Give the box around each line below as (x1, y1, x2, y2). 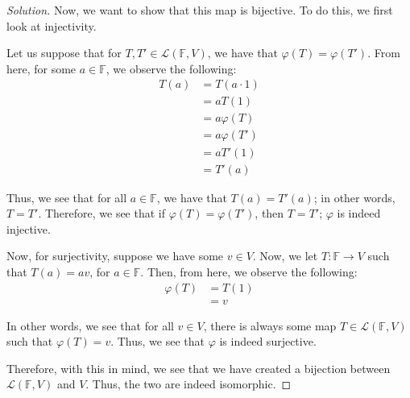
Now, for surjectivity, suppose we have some (6, 247, 224, 264)
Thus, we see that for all (6, 189, 127, 205)
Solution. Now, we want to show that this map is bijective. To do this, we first (6, 2, 393, 18)
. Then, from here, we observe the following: (140, 263, 358, 280)
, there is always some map (203, 317, 337, 334)
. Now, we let (252, 247, 318, 264)
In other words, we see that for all (6, 317, 174, 334)
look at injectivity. (6, 17, 97, 34)
